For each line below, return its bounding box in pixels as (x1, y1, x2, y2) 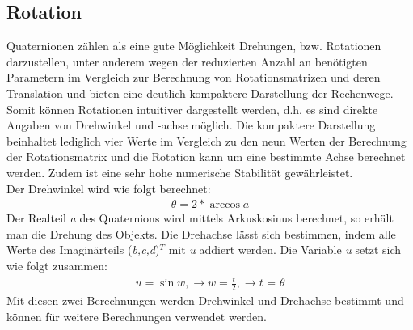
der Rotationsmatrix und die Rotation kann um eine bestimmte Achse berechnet (6, 148, 406, 165)
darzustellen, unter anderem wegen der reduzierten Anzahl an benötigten (6, 53, 368, 70)
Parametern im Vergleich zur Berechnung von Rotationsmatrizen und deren (6, 69, 381, 86)
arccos (209, 199, 240, 211)
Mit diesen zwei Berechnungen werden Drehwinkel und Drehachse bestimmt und (6, 291, 404, 308)
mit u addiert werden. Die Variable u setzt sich (168, 241, 402, 258)
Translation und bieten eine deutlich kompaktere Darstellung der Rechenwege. (6, 84, 394, 101)
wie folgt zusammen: (6, 256, 107, 273)
